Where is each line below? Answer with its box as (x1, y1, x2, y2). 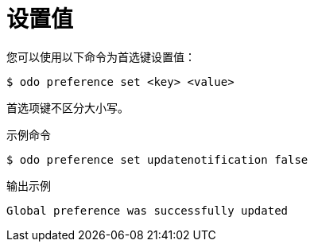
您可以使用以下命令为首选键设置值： (6, 49, 196, 64)
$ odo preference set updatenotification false (6, 153, 308, 166)
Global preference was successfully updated (6, 203, 289, 217)
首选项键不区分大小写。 (6, 100, 129, 114)
